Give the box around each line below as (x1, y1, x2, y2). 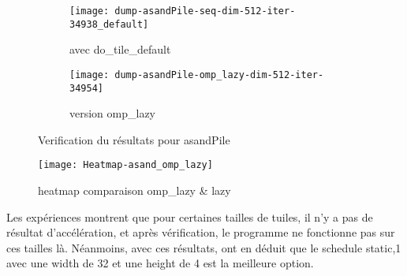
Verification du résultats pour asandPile (38, 131, 230, 147)
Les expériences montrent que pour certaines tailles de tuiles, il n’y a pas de (6, 208, 373, 225)
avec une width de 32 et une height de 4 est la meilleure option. (6, 255, 314, 271)
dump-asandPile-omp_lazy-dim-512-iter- (114, 69, 324, 80)
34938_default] (69, 18, 149, 30)
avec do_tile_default (69, 41, 171, 58)
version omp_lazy (69, 105, 156, 121)
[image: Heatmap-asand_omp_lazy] (38, 159, 213, 171)
